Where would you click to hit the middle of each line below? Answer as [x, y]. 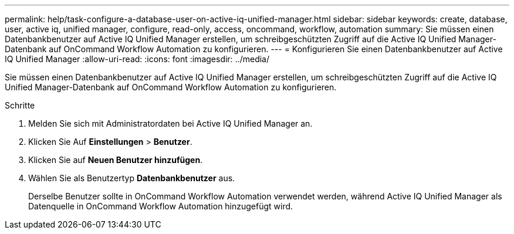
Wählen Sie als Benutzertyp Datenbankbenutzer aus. [132, 178]
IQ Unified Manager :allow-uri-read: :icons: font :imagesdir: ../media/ [137, 59]
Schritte [20, 105]
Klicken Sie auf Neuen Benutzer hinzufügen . [116, 160]
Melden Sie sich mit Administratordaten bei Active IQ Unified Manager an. [170, 123]
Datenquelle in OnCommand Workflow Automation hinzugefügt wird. [161, 206]
